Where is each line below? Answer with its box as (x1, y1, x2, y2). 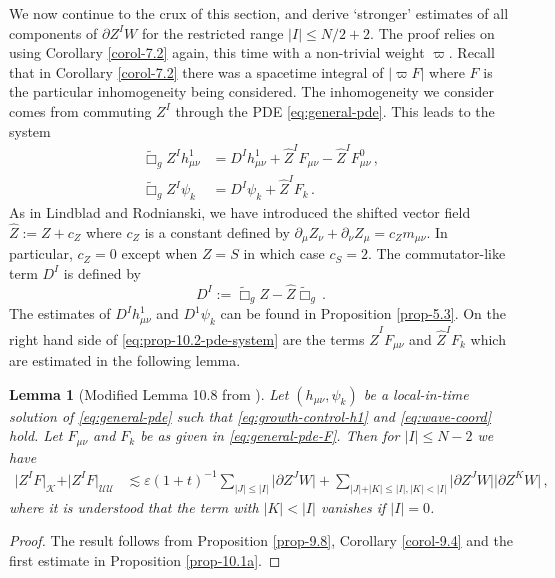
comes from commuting (9, 100, 152, 121)
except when (121, 243, 198, 264)
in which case (243, 243, 325, 264)
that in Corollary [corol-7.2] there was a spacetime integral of (9, 61, 384, 82)
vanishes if (320, 496, 386, 517)
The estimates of (9, 303, 111, 324)
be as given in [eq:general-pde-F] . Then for (140, 425, 400, 446)
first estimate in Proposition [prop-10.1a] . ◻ (9, 549, 281, 570)
